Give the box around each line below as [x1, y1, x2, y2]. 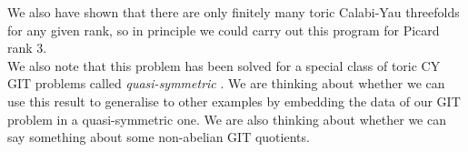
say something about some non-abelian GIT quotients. [7, 127, 310, 147]
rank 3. [7, 38, 47, 57]
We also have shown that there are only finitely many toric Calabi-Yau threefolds [7, 3, 460, 21]
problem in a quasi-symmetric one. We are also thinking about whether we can [7, 109, 446, 128]
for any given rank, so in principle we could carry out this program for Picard [7, 20, 440, 39]
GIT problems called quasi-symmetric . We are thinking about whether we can [7, 74, 445, 93]
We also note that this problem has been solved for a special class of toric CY [7, 56, 441, 75]
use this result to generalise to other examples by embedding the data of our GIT [7, 91, 461, 110]
